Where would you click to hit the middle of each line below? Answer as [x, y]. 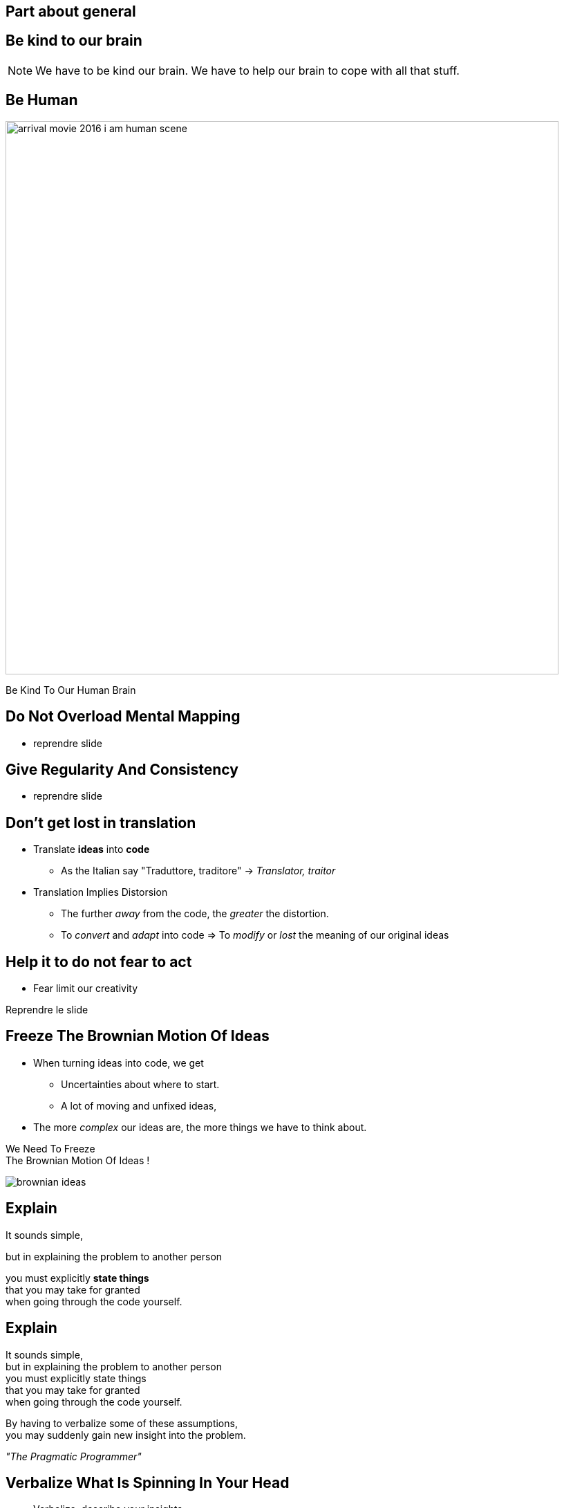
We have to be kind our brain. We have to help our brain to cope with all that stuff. [247, 70]
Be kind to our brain [74, 41]
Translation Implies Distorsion [101, 892]
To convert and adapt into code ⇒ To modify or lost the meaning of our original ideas [255, 935]
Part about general [71, 11]
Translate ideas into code [92, 849]
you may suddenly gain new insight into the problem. [126, 1435]
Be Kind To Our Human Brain [71, 690]
